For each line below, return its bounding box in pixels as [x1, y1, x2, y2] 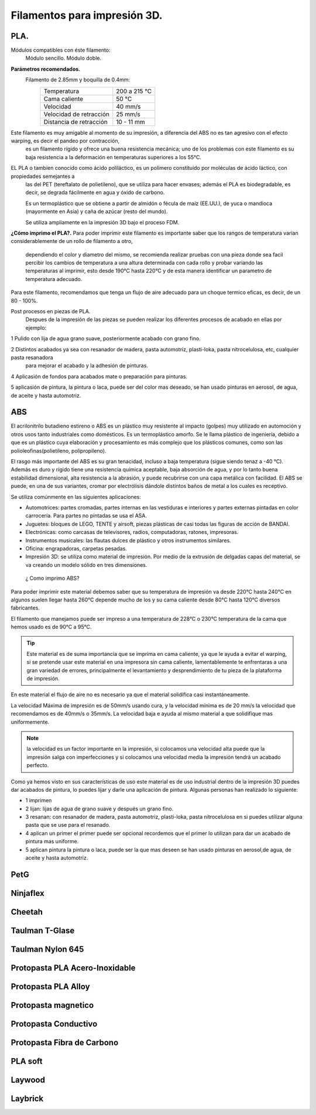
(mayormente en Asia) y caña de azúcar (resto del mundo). [25, 208, 168, 215]
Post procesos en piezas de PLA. [11, 308, 91, 315]
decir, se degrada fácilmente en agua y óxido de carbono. [25, 189, 165, 196]
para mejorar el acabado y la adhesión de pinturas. [25, 362, 149, 369]
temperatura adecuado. [25, 275, 83, 282]
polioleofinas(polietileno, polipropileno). [11, 447, 107, 454]
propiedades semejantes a [11, 173, 75, 180]
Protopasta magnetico [11, 1000, 94, 1010]
